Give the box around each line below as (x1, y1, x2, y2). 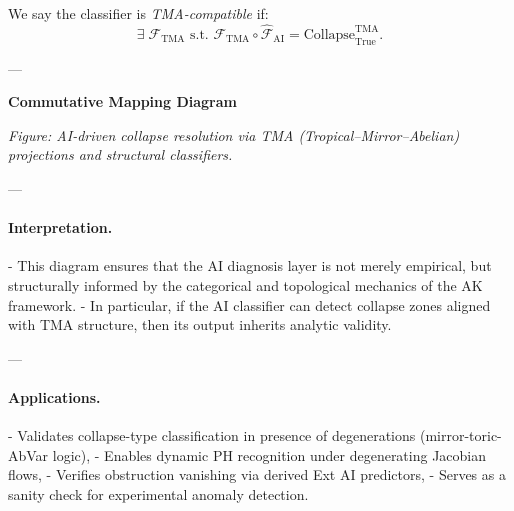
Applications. (8, 386, 101, 407)
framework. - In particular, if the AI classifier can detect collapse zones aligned (8, 294, 491, 315)
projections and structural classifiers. (8, 144, 233, 165)
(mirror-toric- (419, 425, 502, 446)
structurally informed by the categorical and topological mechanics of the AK (8, 274, 483, 295)
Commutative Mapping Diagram (8, 91, 237, 112)
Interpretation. (8, 217, 113, 238)
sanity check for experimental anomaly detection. (8, 483, 309, 504)
